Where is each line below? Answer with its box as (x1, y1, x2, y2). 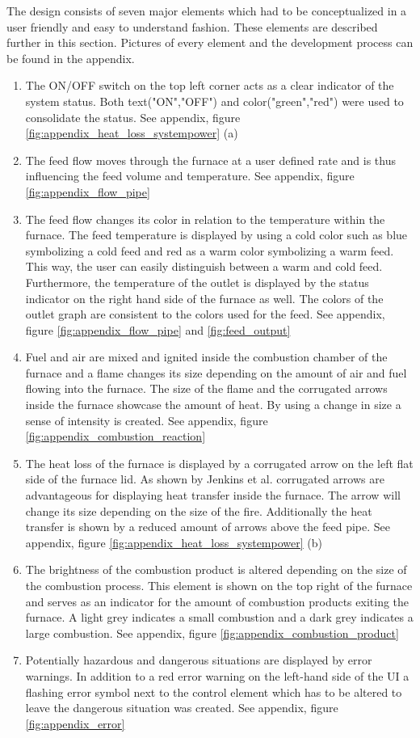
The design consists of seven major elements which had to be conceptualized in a (6, 2, 407, 19)
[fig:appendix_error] (25, 715, 125, 732)
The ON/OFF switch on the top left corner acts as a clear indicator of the (25, 77, 394, 94)
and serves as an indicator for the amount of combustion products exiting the (25, 593, 409, 609)
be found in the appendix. (6, 49, 135, 66)
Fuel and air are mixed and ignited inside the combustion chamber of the (25, 348, 388, 365)
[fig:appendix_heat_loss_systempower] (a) (25, 124, 238, 141)
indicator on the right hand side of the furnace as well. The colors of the (25, 289, 384, 306)
